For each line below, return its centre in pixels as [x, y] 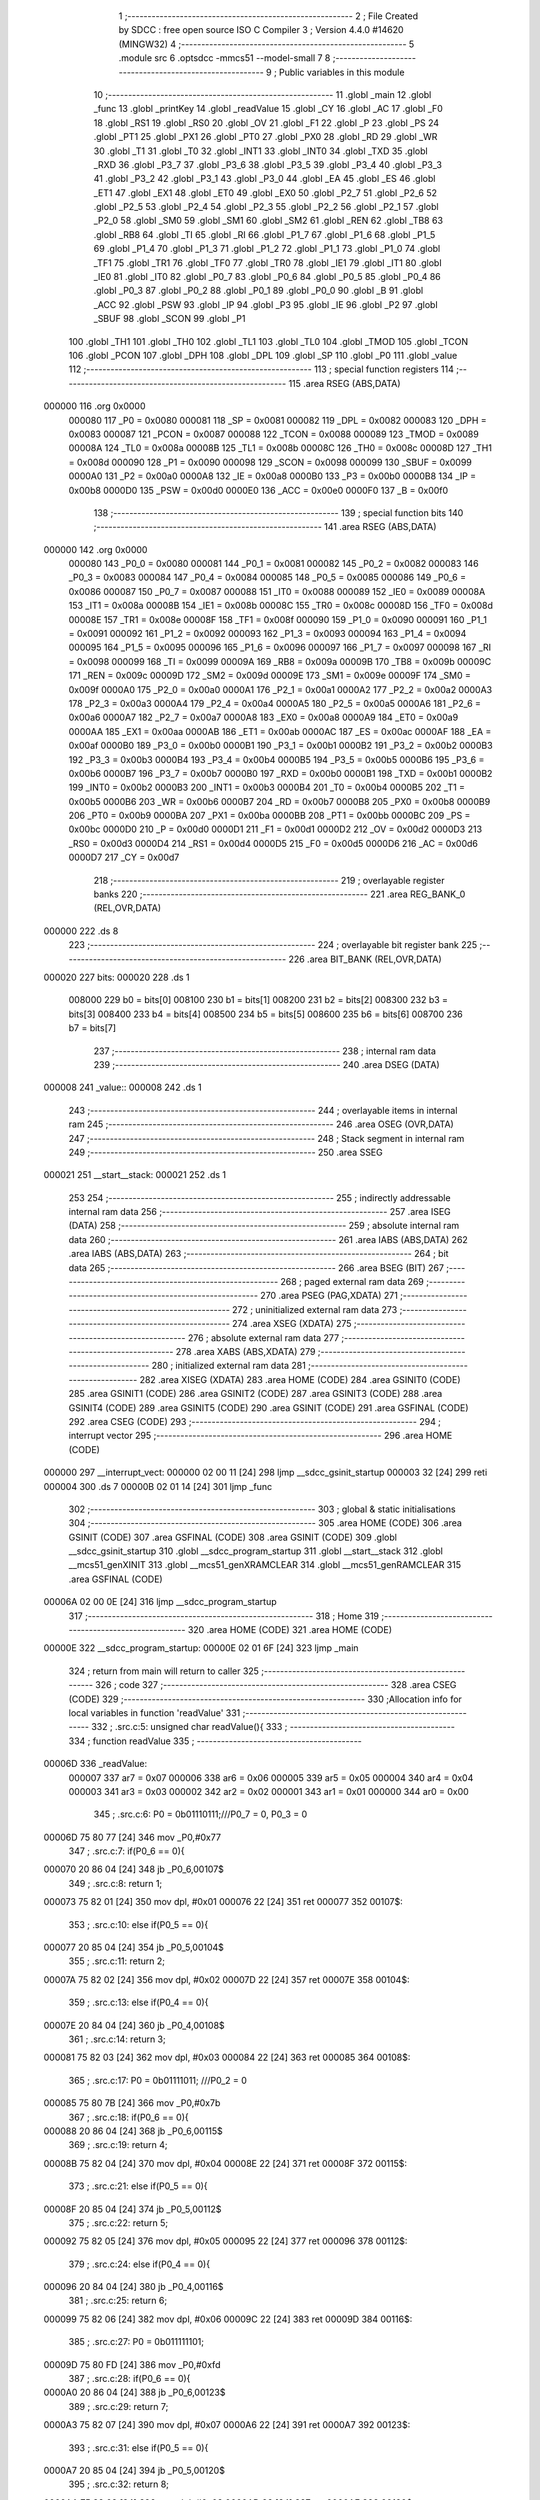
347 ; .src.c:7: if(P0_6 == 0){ [126, 1851]
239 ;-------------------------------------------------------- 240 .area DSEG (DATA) [266, 1064]
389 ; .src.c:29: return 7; [118, 2406]
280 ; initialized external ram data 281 [229, 1366]
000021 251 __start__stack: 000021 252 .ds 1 [135, 1175]
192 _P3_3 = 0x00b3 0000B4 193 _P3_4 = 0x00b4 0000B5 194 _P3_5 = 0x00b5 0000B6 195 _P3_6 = [276, 759]
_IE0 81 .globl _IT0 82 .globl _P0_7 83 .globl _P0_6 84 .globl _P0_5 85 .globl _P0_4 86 [267, 277]
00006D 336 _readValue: [95, 1764]
